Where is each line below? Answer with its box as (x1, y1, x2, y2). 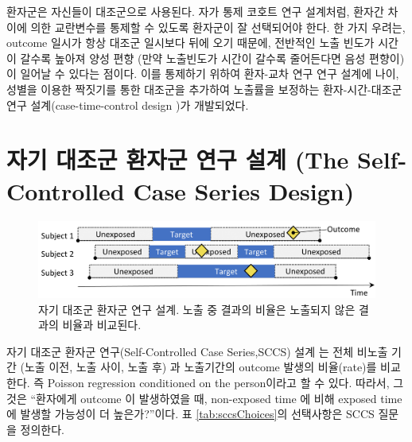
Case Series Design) (133, 174, 355, 207)
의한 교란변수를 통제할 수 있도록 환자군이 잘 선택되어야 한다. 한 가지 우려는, (30, 18, 406, 35)
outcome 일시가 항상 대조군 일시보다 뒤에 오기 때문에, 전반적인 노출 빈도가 (6, 34, 375, 51)
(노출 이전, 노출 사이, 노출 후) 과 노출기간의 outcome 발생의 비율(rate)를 (20, 359, 377, 375)
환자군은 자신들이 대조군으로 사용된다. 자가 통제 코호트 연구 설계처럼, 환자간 (6, 3, 384, 19)
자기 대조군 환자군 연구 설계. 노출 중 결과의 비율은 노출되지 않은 (38, 300, 356, 317)
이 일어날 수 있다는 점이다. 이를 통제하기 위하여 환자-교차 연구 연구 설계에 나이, (6, 65, 399, 82)
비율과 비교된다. (62, 316, 142, 333)
